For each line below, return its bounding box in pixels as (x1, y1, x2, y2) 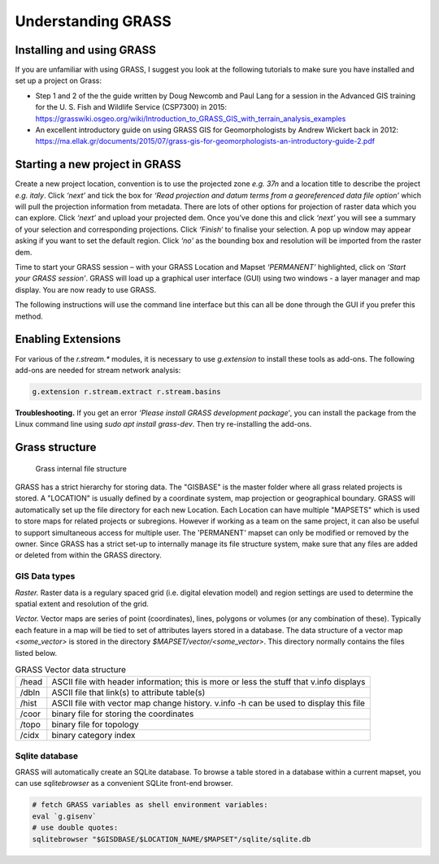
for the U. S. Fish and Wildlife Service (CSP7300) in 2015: (35, 102, 228, 112)
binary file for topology (51, 719, 139, 731)
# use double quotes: (32, 823, 119, 832)
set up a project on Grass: (15, 76, 102, 85)
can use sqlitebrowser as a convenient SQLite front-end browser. (15, 779, 233, 788)
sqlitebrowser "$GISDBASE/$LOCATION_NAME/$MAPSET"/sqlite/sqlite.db (32, 834, 311, 844)
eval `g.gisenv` (32, 811, 98, 821)
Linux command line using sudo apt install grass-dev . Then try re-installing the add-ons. (15, 419, 312, 429)
